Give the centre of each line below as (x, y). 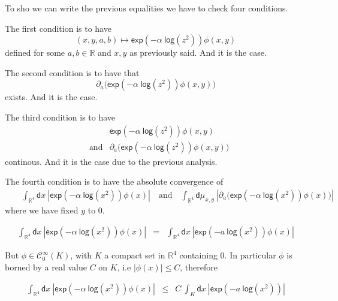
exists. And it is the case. (51, 97)
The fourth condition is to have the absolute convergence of (114, 181)
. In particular (250, 255)
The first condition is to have (58, 28)
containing (198, 255)
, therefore (199, 267)
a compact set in (135, 255)
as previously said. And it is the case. (198, 52)
